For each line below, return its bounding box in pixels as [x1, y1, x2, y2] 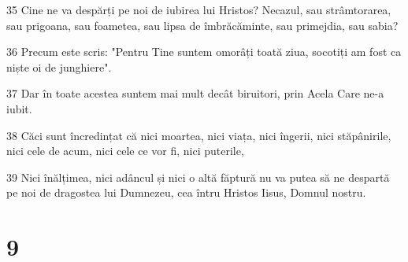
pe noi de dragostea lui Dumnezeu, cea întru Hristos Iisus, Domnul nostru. [6, 184, 366, 201]
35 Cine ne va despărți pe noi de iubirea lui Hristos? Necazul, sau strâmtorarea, [6, 2, 391, 17]
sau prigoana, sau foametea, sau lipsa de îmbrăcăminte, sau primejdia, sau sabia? [6, 17, 399, 33]
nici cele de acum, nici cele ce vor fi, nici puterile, [6, 142, 244, 159]
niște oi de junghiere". [6, 58, 112, 75]
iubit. [6, 100, 32, 116]
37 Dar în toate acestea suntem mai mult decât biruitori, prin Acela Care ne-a [6, 85, 384, 101]
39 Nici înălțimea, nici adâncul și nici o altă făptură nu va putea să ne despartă [6, 168, 390, 185]
